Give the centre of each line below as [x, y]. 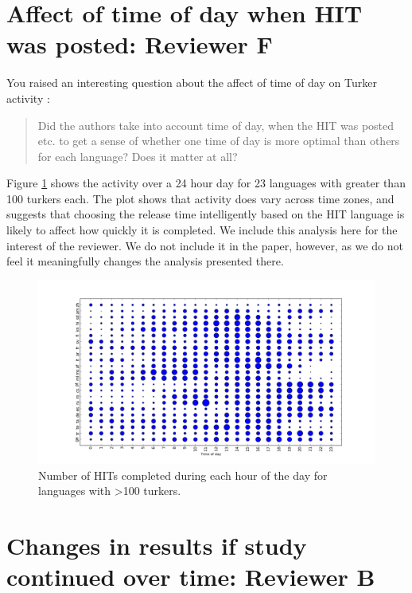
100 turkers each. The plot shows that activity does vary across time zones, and [200, 198]
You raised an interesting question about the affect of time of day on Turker [192, 82]
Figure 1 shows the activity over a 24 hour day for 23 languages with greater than [206, 183]
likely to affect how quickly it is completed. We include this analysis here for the [202, 230]
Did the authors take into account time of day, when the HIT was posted [216, 125]
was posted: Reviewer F [140, 44]
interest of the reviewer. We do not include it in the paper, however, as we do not [205, 245]
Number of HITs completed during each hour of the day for [183, 475]
